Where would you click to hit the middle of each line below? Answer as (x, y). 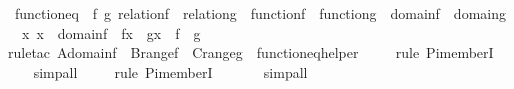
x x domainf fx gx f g (111, 32)
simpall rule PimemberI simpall (170, 71)
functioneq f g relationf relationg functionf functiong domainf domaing (260, 13)
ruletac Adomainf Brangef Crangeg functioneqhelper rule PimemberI (251, 52)
